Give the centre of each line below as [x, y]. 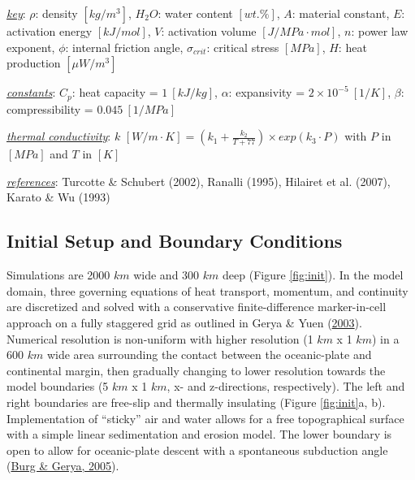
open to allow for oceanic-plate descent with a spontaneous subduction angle [197, 450]
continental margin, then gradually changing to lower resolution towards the [196, 370]
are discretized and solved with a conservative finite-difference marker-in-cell [197, 307]
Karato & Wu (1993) [58, 197]
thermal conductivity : [59, 136]
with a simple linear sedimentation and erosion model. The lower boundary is [199, 434]
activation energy [50, 31]
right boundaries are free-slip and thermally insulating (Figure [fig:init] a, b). [196, 402]
